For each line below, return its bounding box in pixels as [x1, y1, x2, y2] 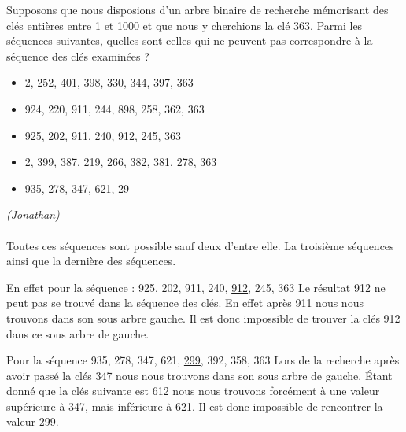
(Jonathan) [6, 206, 60, 223]
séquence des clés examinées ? [6, 47, 149, 64]
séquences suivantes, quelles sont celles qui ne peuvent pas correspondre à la [6, 32, 373, 49]
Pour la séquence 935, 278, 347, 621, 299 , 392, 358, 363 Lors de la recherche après [6, 352, 400, 368]
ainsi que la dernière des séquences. [6, 253, 176, 269]
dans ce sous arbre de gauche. [6, 325, 149, 342]
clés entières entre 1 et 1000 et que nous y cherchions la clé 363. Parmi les [6, 17, 363, 33]
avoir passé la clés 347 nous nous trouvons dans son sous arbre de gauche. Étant [6, 367, 393, 383]
